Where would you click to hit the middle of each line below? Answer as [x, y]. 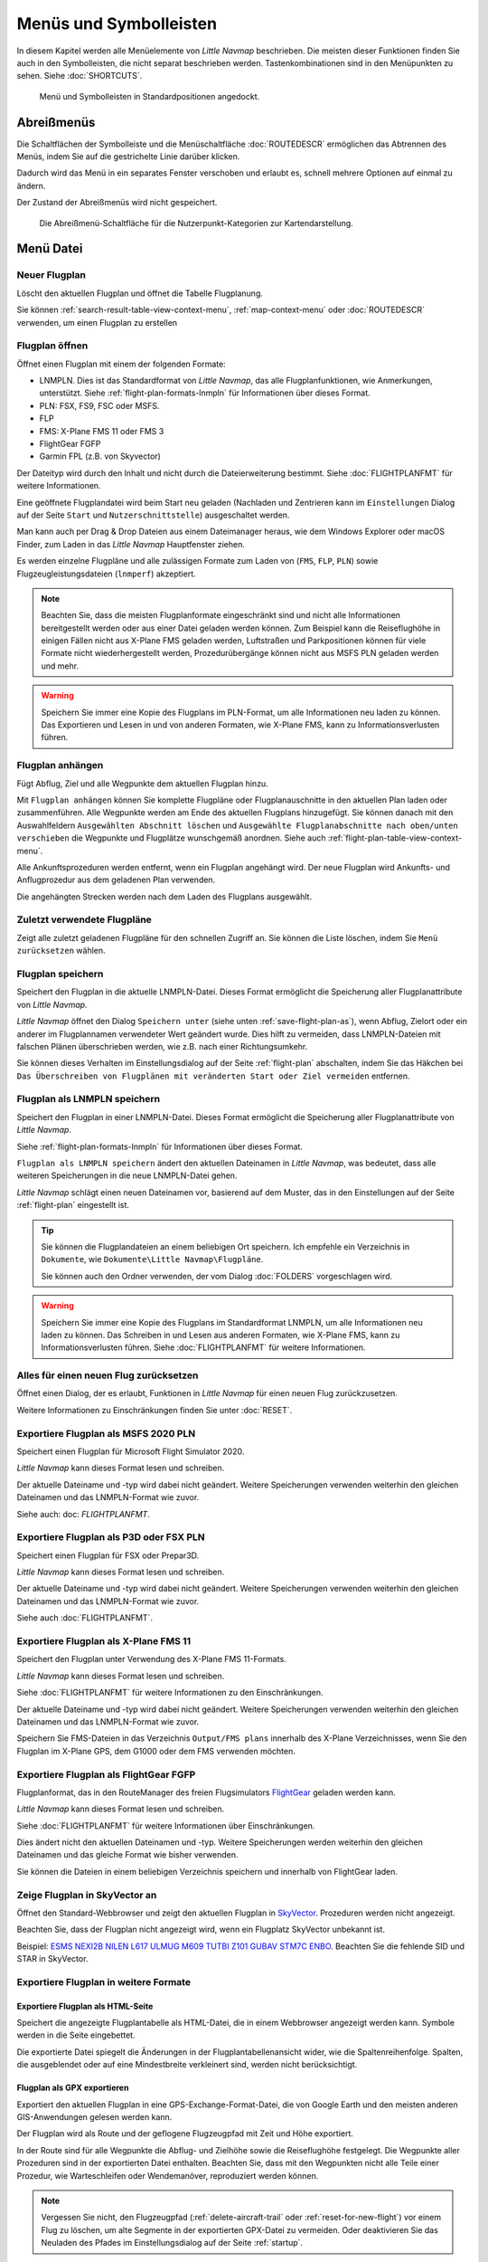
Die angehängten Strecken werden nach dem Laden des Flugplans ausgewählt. [164, 897]
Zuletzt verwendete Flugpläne [84, 920]
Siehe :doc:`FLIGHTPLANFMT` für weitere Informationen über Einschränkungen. [166, 1825]
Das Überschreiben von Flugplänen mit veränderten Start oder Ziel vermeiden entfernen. [213, 1076]
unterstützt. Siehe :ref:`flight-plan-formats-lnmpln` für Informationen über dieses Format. [205, 393]
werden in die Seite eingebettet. [76, 2035]
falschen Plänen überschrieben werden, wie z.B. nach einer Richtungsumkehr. [162, 1046]
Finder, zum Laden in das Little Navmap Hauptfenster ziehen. [131, 544]
